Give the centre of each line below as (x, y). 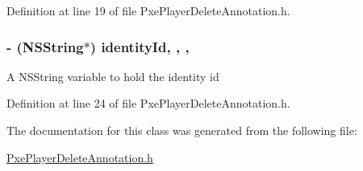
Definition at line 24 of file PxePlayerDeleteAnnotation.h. (148, 103)
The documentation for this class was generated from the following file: (182, 130)
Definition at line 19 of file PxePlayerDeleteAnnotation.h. (148, 10)
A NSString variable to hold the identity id (113, 76)
